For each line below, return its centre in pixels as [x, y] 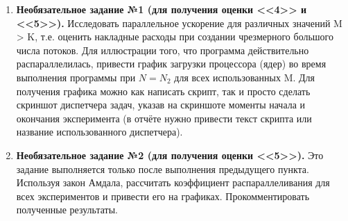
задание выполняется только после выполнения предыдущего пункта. [163, 169]
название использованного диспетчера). [99, 132]
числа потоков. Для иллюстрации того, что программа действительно [163, 50]
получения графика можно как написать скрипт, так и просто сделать [163, 91]
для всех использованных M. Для [244, 77]
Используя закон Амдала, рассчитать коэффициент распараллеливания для [173, 182]
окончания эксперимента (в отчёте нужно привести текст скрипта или [164, 118]
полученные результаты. [67, 210]
